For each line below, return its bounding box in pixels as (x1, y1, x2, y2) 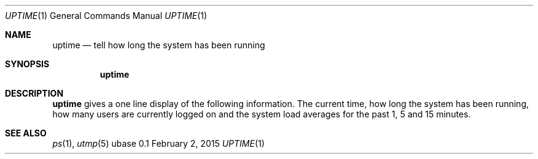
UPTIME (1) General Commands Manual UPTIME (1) (5, 10, 208, 21)
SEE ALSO (5, 128, 47, 138)
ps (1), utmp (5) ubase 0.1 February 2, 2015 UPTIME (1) (52, 138, 265, 149)
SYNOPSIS (5, 59, 50, 69)
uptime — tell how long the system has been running (52, 40, 265, 50)
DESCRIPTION (5, 88, 64, 98)
